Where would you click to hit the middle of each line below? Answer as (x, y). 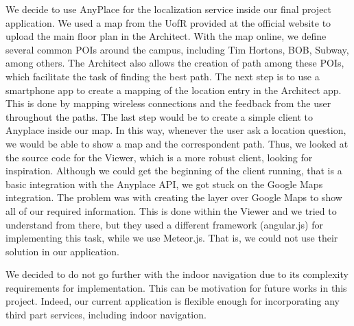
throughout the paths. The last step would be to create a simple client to (159, 116)
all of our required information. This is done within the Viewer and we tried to (171, 210)
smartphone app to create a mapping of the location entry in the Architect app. (174, 90)
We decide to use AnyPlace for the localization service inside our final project (169, 9)
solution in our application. (62, 251)
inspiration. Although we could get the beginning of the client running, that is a (174, 171)
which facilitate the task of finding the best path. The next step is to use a (163, 76)
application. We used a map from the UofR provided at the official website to (168, 22)
